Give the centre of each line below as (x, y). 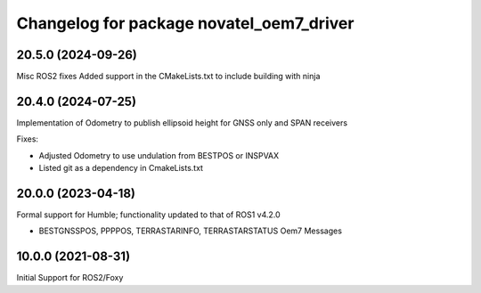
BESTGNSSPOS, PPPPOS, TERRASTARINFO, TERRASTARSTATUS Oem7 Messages (191, 231)
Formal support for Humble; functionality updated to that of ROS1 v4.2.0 (148, 215)
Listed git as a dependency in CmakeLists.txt (121, 168)
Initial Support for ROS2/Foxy (70, 278)
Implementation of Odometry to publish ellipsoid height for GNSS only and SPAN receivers (182, 122)
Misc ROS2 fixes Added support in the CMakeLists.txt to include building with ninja (168, 77)
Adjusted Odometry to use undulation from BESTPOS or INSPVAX (159, 155)
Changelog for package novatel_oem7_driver (185, 23)
